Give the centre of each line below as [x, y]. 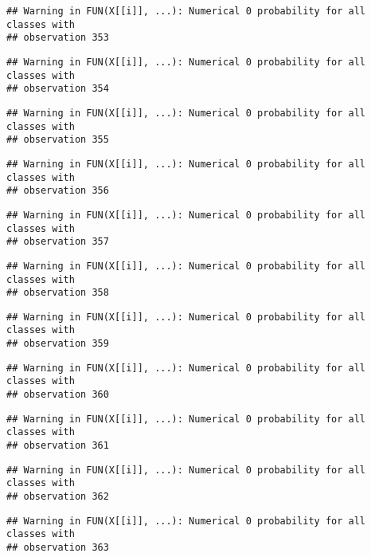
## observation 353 [58, 38]
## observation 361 [58, 446]
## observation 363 [58, 547]
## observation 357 [58, 242]
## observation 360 [58, 395]
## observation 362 [58, 497]
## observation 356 [58, 191]
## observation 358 [58, 293]
